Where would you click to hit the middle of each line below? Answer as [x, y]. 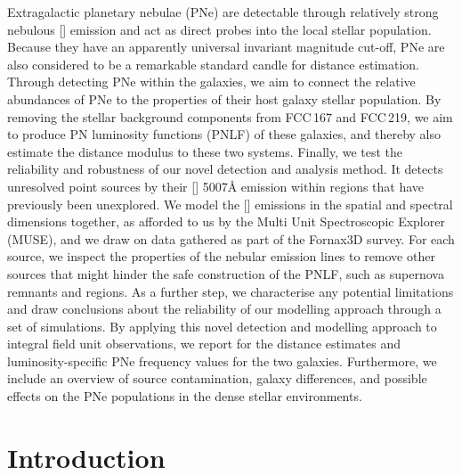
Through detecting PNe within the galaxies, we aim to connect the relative [211, 82]
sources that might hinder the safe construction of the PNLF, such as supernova [226, 273]
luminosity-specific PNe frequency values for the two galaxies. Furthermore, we [222, 360]
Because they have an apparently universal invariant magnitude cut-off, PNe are [226, 47]
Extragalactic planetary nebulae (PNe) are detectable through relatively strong [223, 12]
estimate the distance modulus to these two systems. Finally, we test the [205, 151]
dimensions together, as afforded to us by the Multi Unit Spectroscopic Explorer [226, 221]
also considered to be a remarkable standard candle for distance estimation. [213, 64]
